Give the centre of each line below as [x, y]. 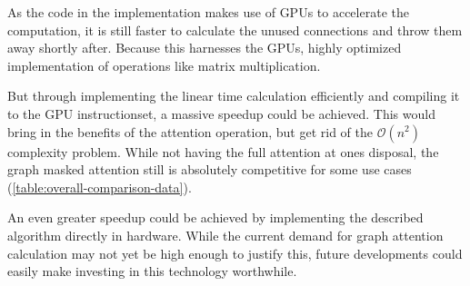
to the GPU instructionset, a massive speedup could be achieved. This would [221, 113]
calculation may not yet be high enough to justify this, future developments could [235, 253]
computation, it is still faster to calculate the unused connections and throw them [235, 30]
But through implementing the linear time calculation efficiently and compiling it [234, 96]
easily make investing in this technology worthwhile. [152, 271]
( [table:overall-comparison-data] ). [100, 187]
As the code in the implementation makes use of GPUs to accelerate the [208, 12]
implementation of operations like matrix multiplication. [164, 65]
